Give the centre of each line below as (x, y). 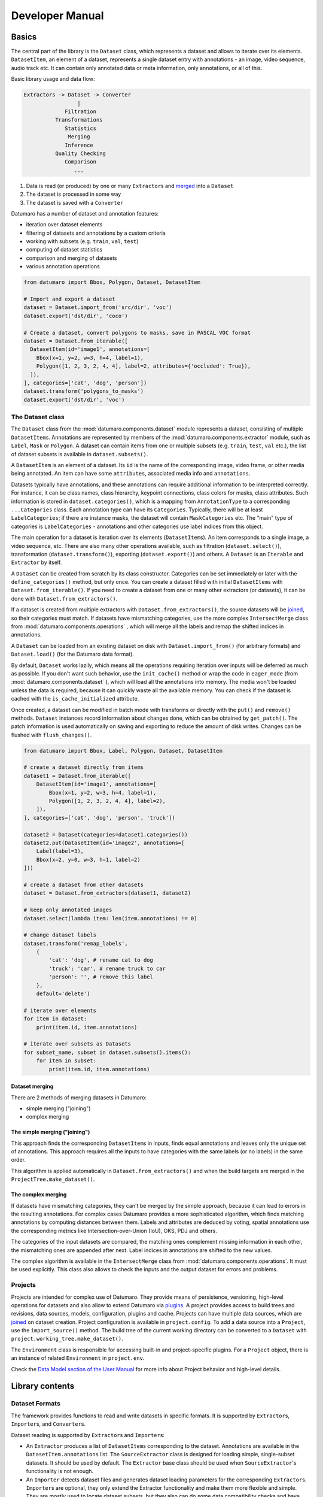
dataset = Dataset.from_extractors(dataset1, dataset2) (107, 893)
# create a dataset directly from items (83, 767)
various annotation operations (63, 266)
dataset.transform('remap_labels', (76, 943)
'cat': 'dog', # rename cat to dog (101, 960)
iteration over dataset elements (64, 225)
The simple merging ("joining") (51, 1132)
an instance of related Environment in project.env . (78, 1358)
